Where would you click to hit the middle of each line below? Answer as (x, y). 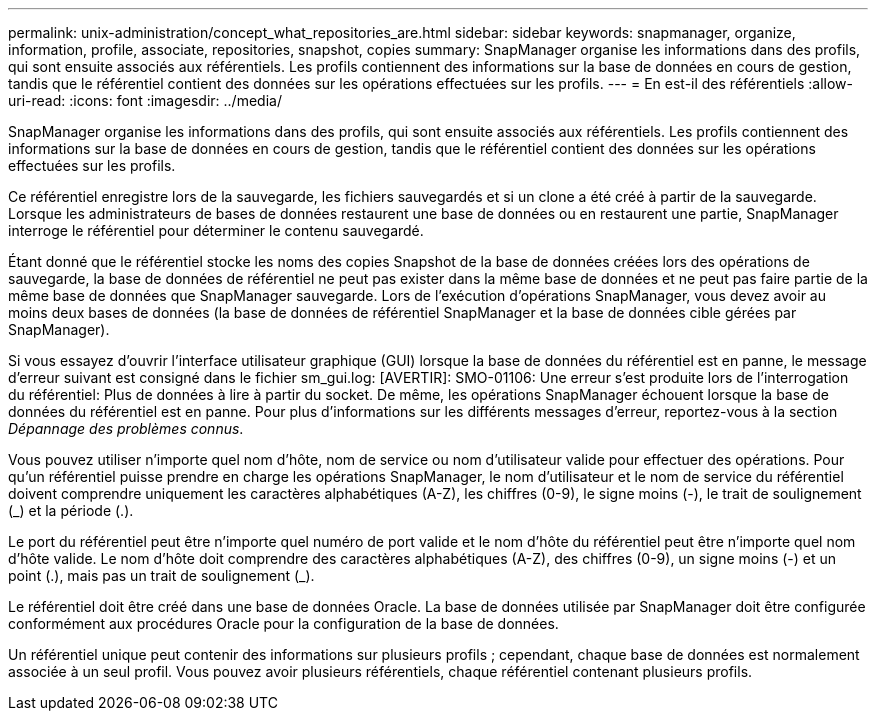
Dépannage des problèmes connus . (126, 428)
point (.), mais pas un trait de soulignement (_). (161, 575)
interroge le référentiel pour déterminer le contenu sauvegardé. (216, 230)
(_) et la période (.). (71, 510)
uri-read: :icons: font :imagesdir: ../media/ (145, 100)
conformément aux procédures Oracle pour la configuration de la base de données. (283, 623)
